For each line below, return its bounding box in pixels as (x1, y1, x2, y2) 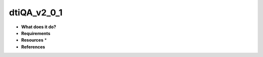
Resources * (21, 37, 47, 43)
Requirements (21, 30, 51, 36)
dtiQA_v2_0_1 (9, 7, 63, 18)
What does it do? (21, 24, 56, 30)
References (21, 44, 45, 50)
